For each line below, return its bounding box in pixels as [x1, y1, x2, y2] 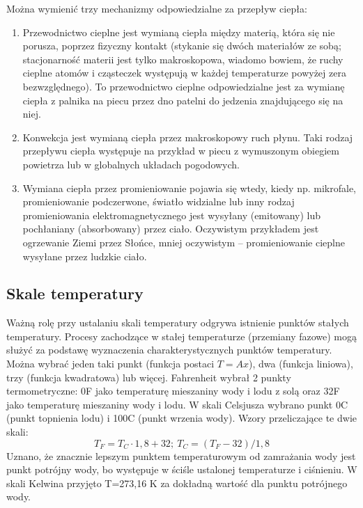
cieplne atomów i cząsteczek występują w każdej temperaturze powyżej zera [22, 65, 346, 80]
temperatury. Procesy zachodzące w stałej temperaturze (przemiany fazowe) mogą [6, 328, 357, 343]
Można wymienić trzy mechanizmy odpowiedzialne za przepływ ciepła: [6, 1, 307, 15]
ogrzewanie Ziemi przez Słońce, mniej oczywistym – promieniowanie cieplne [22, 235, 345, 249]
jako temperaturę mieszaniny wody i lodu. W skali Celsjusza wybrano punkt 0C [6, 397, 348, 411]
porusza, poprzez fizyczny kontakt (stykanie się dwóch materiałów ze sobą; [22, 38, 341, 53]
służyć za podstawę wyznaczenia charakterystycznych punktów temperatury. [6, 342, 332, 357]
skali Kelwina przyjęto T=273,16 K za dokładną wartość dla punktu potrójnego [6, 475, 348, 490]
